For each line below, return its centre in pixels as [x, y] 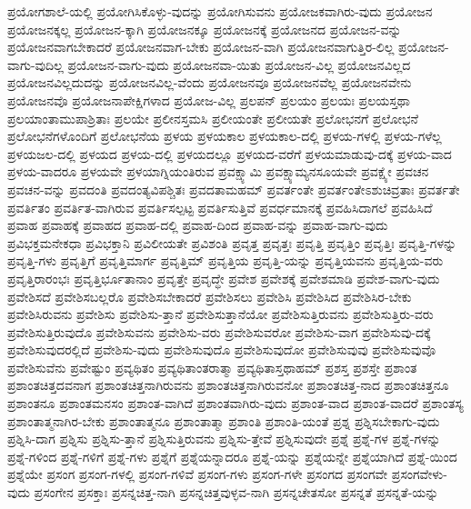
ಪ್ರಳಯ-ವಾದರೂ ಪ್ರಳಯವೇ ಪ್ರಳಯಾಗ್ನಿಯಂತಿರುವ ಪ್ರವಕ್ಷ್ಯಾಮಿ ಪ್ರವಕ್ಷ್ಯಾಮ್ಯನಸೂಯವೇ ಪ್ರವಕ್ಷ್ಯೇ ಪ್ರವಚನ [218, 171]
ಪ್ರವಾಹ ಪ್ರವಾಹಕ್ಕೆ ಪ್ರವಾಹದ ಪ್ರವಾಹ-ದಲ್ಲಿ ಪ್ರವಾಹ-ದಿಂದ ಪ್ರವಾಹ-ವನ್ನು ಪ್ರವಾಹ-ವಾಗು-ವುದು [198, 225]
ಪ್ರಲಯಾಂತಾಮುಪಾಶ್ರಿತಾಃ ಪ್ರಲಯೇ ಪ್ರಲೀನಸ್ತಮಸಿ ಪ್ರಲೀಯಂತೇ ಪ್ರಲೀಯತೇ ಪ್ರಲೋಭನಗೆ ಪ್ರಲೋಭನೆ [213, 118]
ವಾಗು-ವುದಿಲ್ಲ [35, 64]
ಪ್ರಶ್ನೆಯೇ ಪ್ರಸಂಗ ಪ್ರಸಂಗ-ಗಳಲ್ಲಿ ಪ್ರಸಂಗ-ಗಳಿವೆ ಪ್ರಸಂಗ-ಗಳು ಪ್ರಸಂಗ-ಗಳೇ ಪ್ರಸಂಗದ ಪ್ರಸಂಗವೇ [198, 474]
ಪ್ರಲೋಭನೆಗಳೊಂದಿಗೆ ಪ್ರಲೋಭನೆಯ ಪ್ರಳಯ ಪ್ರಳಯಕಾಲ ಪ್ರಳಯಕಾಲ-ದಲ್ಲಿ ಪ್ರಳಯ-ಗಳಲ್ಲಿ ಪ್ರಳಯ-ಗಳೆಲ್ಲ [225, 136]
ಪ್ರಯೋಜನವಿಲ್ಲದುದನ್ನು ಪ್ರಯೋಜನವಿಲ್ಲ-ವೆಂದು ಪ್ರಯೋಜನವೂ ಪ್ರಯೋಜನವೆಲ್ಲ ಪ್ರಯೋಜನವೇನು [210, 82]
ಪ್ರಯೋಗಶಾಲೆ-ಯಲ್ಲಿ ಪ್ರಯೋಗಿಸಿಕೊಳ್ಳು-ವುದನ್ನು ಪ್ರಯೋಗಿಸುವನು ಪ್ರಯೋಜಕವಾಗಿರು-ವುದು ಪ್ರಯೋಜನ [220, 11]
